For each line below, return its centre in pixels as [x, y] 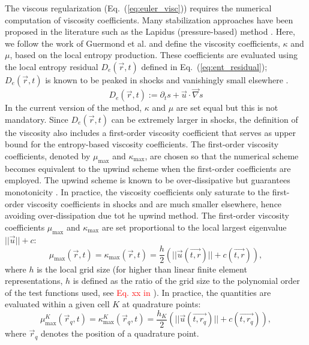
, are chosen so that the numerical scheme [222, 155]
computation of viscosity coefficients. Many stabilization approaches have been [149, 19]
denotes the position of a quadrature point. [120, 333]
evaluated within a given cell [57, 304]
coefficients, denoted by [48, 155]
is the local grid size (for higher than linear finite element [142, 269]
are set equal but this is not [227, 108]
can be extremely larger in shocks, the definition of [205, 119]
